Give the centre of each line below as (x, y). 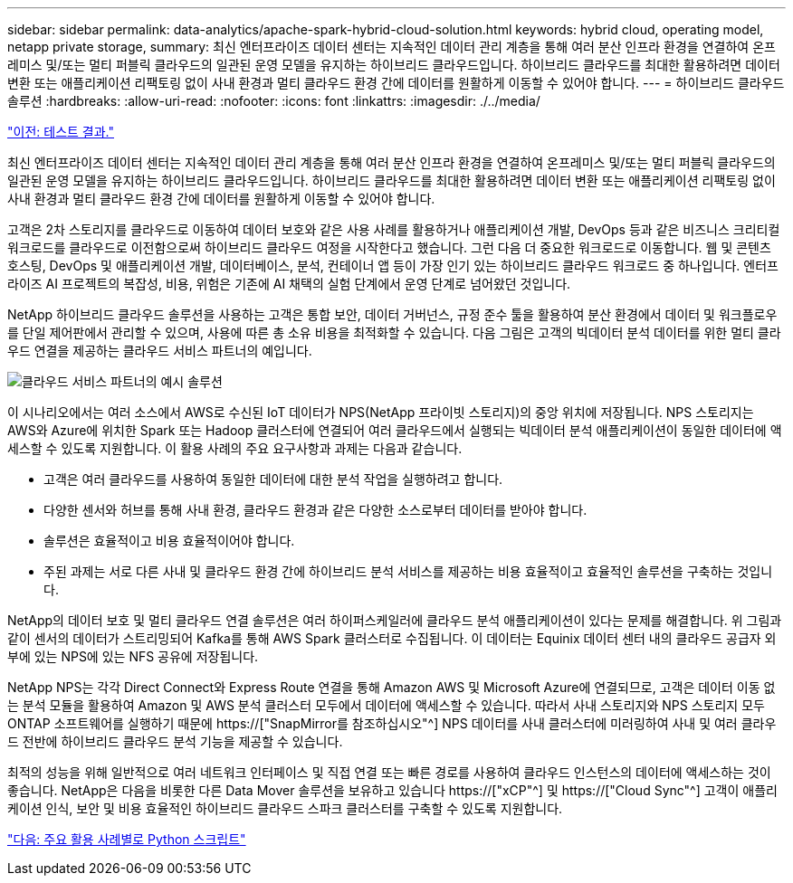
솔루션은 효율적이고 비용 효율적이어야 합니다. (169, 541)
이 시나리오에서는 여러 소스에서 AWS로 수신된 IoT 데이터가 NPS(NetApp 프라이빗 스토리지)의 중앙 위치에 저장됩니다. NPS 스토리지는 (381, 412)
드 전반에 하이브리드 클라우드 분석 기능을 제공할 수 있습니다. (175, 741)
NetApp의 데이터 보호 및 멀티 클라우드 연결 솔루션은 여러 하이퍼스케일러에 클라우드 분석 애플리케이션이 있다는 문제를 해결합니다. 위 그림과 (395, 620)
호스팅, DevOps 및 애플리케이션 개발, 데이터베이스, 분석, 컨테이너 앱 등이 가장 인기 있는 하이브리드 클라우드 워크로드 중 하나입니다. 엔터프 (393, 266)
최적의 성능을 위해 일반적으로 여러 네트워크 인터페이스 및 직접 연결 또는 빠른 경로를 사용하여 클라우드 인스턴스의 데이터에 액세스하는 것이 (389, 772)
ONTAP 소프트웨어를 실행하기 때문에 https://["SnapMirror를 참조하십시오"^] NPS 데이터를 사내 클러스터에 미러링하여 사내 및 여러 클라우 (392, 723)
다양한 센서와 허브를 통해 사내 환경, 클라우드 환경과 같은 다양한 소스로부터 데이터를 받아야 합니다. (315, 510)
